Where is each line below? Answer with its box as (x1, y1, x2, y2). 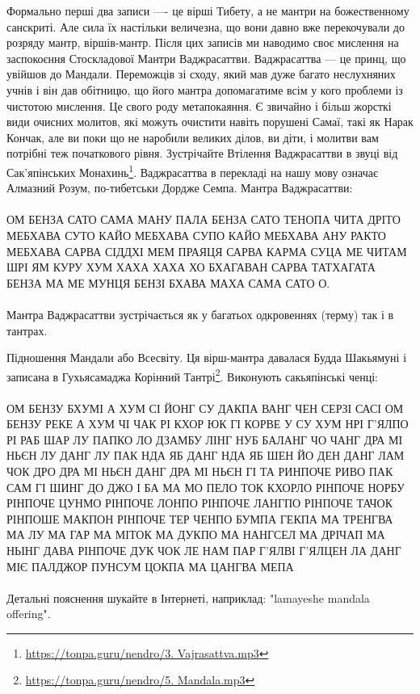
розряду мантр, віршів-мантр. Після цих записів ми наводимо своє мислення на (6, 34, 399, 51)
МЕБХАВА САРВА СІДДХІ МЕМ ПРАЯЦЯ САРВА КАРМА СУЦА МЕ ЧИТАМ (6, 242, 407, 259)
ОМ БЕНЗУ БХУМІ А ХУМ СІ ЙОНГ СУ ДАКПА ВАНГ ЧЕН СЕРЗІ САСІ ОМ (6, 399, 404, 416)
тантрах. (6, 322, 48, 339)
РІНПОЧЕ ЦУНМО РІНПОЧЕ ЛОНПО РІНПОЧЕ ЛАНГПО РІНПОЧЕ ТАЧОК (6, 494, 393, 511)
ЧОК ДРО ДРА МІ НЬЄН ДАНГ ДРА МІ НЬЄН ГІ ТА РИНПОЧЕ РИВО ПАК (6, 462, 393, 479)
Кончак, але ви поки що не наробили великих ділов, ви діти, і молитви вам (6, 128, 379, 145)
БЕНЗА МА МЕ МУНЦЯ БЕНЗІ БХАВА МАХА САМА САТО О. (6, 274, 330, 291)
